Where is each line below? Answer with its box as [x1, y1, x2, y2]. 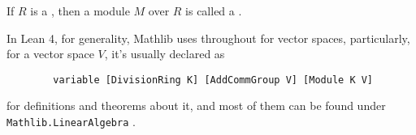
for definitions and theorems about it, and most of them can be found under [6, 97, 386, 114]
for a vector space [6, 45, 94, 62]
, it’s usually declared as [104, 45, 225, 62]
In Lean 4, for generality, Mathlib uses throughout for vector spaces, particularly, [6, 29, 410, 46]
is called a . [185, 2, 242, 19]
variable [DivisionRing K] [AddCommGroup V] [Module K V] [53, 74, 374, 86]
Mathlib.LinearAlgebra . [6, 113, 136, 130]
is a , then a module [30, 2, 130, 19]
